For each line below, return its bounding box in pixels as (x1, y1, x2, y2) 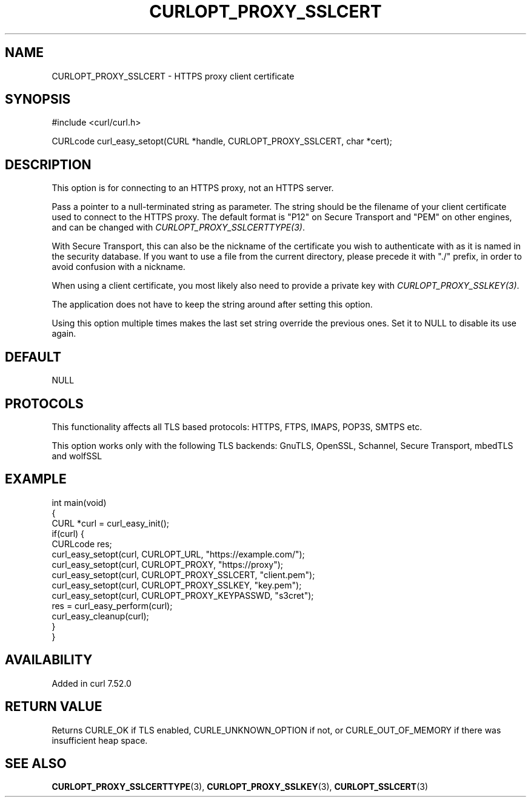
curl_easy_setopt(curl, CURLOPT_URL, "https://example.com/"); (52, 548, 305, 559)
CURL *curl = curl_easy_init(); (52, 517, 169, 528)
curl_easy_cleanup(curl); (52, 610, 149, 621)
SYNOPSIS (5, 92, 71, 107)
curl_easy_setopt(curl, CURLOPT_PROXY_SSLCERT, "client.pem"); (52, 569, 315, 580)
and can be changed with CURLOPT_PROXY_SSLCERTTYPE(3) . (52, 222, 306, 233)
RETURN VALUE (5, 699, 102, 715)
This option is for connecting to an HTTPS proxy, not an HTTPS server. (52, 183, 334, 194)
